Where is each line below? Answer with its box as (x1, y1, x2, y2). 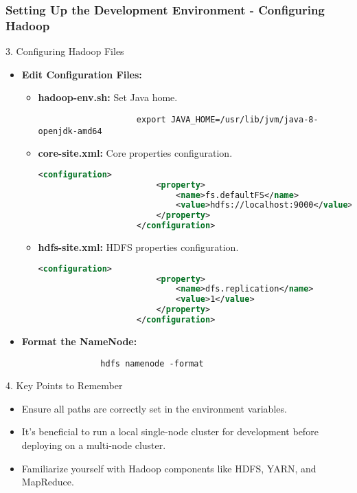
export (136, 114, 166, 124)
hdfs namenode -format (100, 358, 204, 369)
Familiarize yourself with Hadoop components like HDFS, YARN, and (21, 461, 316, 475)
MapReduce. (21, 474, 74, 489)
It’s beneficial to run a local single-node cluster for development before (21, 424, 319, 439)
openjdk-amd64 (38, 126, 102, 136)
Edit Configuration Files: (21, 67, 142, 81)
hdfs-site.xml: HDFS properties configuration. (38, 240, 239, 254)
